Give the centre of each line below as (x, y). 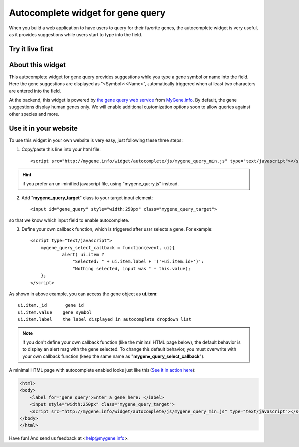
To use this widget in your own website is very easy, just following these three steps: (96, 140)
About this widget (38, 65)
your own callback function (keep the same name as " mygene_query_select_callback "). (114, 356)
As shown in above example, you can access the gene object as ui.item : (83, 294)
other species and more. (34, 114)
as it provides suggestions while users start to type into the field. (75, 34)
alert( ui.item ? (83, 255)
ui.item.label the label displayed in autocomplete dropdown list (105, 320)
